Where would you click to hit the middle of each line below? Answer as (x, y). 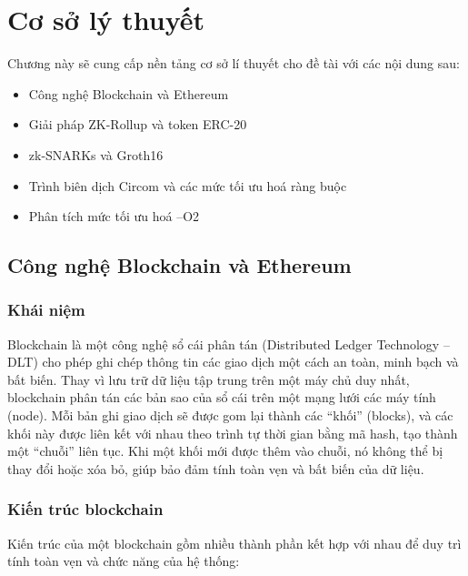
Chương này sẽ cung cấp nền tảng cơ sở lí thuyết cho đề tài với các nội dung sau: (234, 63)
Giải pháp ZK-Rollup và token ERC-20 (138, 124)
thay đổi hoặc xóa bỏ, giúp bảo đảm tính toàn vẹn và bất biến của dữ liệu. (216, 468)
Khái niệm (46, 310)
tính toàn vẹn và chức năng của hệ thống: (124, 561)
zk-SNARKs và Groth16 (96, 154)
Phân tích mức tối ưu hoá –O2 (114, 216)
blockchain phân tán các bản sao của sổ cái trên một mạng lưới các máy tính (222, 397)
